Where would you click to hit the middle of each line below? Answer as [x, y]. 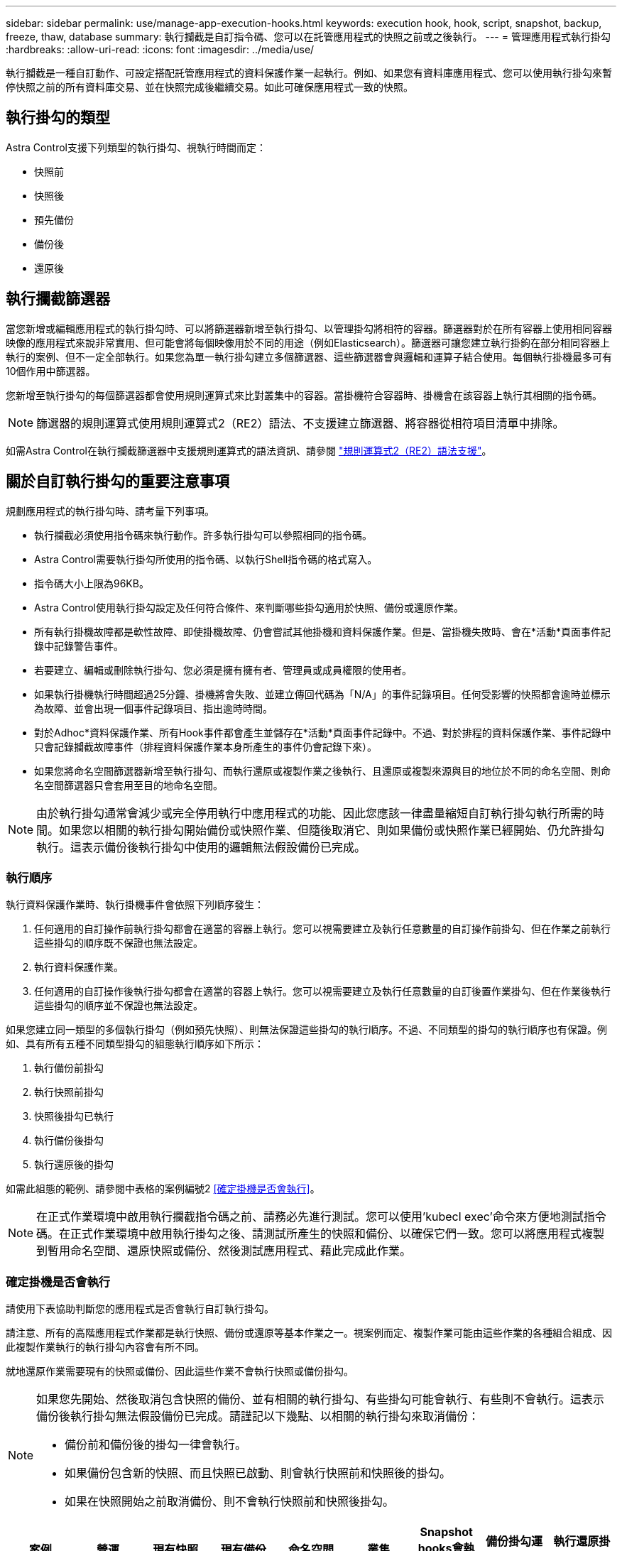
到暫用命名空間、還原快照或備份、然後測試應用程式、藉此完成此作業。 [224, 1251]
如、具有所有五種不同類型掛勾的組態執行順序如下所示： [135, 1044]
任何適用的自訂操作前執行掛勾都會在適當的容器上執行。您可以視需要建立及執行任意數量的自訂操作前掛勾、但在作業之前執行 [322, 929]
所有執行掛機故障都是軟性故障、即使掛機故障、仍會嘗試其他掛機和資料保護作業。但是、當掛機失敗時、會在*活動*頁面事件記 [323, 631]
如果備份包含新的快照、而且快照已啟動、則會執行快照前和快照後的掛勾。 [258, 1473]
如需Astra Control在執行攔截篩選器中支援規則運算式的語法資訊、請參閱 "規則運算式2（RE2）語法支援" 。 [249, 450]
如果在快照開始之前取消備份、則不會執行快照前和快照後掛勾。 [230, 1502]
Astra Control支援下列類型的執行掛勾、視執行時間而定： [136, 147]
